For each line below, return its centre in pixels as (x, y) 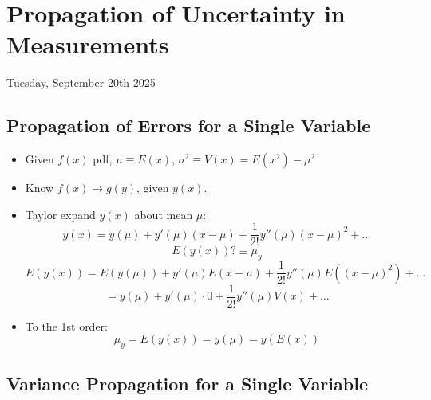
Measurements (88, 44)
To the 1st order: (67, 325)
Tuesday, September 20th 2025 (81, 82)
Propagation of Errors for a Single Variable (189, 125)
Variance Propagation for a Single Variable (187, 384)
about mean (164, 214)
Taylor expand (60, 214)
